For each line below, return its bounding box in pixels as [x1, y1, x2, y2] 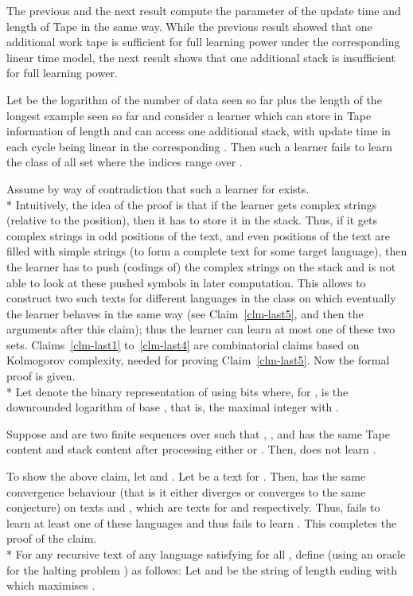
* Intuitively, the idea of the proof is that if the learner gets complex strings [6, 196, 377, 212]
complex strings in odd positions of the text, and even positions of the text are [6, 227, 390, 243]
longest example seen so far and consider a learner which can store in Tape [6, 107, 372, 123]
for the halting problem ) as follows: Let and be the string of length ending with [6, 561, 397, 578]
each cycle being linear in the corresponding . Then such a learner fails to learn [6, 138, 393, 154]
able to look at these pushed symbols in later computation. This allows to [6, 274, 366, 290]
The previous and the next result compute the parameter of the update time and [6, 2, 401, 18]
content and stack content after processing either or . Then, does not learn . [6, 441, 376, 458]
